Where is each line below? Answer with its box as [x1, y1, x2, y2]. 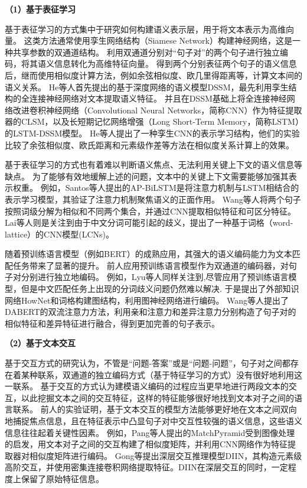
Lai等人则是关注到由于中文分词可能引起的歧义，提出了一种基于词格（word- [5, 216, 293, 229]
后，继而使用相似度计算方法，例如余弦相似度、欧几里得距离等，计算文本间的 [5, 69, 302, 81]
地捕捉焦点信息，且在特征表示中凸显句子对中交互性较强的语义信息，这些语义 [5, 415, 302, 427]
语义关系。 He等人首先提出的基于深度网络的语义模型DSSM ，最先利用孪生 [5, 80, 289, 93]
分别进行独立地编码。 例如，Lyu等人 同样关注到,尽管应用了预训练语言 [21, 271, 289, 283]
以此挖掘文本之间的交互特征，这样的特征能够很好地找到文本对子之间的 [21, 391, 294, 404]
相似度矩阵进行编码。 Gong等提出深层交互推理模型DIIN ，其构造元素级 [29, 449, 302, 461]
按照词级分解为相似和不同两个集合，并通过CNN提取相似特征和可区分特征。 [5, 204, 296, 217]
